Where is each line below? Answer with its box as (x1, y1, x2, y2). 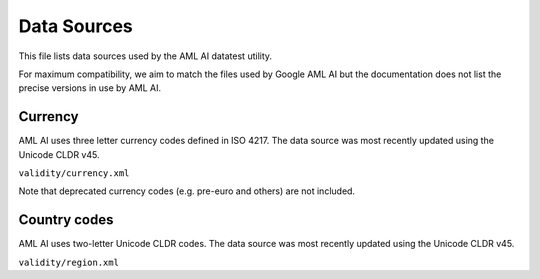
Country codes (18, 211, 114, 229)
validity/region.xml (18, 256, 120, 268)
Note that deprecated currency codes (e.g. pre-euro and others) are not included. (18, 185, 355, 197)
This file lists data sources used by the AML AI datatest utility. (18, 50, 273, 62)
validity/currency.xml (18, 168, 130, 179)
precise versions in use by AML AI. (18, 82, 162, 94)
